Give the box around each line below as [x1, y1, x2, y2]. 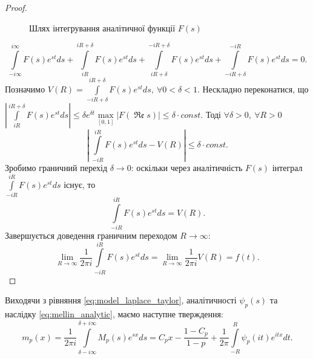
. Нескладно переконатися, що [197, 83, 309, 95]
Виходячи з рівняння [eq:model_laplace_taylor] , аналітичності [5, 294, 237, 306]
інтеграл [272, 161, 303, 174]
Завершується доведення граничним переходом [5, 229, 177, 242]
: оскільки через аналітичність [131, 161, 243, 174]
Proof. [5, 1, 27, 13]
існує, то [64, 178, 96, 190]
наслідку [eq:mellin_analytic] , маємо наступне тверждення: [5, 308, 223, 320]
